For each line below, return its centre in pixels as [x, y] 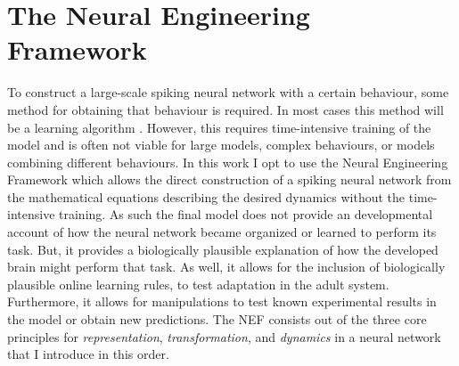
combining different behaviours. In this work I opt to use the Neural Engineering [228, 162]
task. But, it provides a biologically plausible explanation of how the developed [223, 249]
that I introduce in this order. [88, 354]
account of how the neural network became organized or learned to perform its [222, 232]
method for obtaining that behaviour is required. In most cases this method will [225, 109]
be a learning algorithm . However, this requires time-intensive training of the [219, 127]
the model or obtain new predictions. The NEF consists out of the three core [217, 319]
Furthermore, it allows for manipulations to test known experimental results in [222, 301]
